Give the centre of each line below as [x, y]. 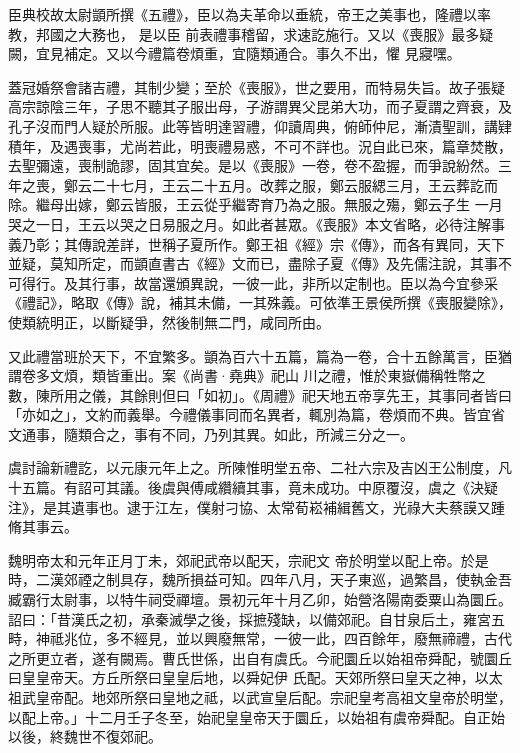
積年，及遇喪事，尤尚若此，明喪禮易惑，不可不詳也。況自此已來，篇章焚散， [260, 145]
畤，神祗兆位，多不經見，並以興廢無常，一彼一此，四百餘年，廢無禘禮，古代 [260, 638]
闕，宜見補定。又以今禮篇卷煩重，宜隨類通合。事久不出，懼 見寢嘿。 [234, 53]
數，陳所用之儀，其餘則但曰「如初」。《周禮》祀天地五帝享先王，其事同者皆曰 [260, 394]
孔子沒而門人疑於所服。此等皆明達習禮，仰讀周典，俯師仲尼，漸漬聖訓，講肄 [260, 125]
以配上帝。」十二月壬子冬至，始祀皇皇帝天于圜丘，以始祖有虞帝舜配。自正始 [256, 716]
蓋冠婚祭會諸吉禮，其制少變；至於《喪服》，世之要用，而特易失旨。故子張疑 [256, 86]
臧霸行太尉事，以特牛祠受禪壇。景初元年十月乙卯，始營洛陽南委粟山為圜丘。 [260, 599]
